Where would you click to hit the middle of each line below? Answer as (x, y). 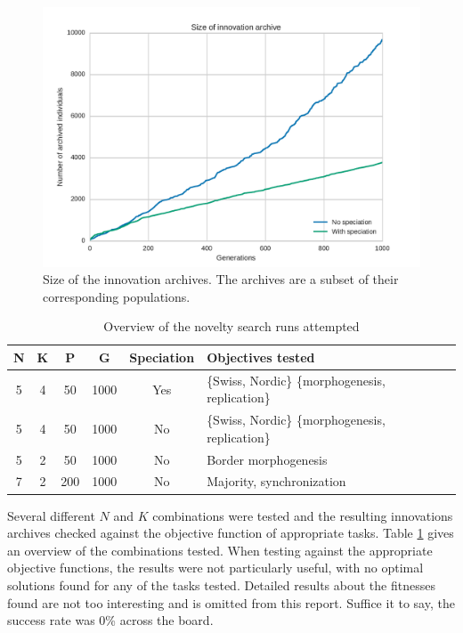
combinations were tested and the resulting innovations (303, 515)
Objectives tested (261, 357)
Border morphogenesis (267, 459)
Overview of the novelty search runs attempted (231, 326)
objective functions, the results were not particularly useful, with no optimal (215, 568)
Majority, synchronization (276, 481)
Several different (51, 515)
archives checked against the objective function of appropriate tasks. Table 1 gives (231, 533)
